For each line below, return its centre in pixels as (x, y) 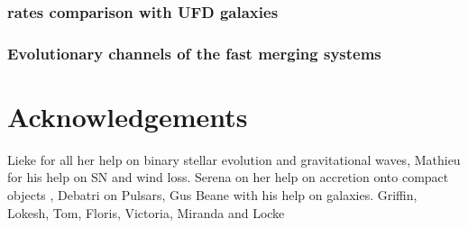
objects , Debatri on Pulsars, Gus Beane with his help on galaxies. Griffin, (212, 195)
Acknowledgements (128, 116)
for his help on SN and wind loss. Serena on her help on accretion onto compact (228, 177)
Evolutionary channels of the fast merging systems (194, 53)
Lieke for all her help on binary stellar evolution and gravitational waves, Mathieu (234, 159)
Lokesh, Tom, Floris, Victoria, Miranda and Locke (146, 212)
